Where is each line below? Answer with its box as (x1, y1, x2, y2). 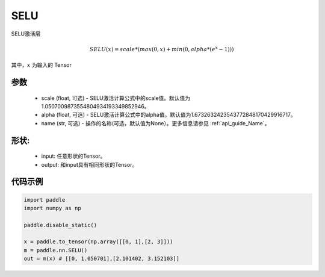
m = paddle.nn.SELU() (23, 247, 88, 254)
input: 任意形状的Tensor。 (41, 152, 106, 160)
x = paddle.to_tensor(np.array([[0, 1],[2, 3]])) (23, 238, 173, 245)
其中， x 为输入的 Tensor (11, 61, 72, 69)
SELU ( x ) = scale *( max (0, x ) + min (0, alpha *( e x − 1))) (89, 45, 234, 52)
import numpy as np (23, 205, 81, 211)
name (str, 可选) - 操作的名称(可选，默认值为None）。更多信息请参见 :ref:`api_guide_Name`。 (41, 119, 270, 126)
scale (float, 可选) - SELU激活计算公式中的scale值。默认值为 (41, 94, 191, 102)
